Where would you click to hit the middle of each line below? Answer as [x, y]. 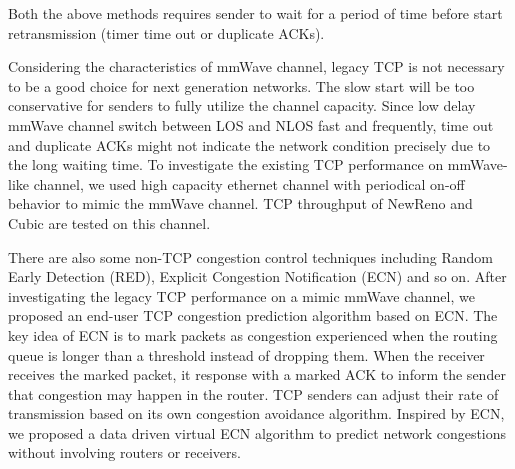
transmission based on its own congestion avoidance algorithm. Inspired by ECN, [256, 413]
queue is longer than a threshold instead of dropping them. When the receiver [246, 354]
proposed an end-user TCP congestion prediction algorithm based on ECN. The [253, 315]
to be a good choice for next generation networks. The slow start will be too [241, 85]
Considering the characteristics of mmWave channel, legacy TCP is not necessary [256, 66]
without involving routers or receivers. [124, 452]
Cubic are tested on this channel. [109, 222]
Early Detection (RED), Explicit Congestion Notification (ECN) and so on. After [257, 276]
